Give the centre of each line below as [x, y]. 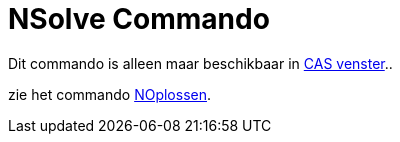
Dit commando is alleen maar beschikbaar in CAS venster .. [200, 63]
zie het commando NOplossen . [110, 94]
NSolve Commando [139, 19]
